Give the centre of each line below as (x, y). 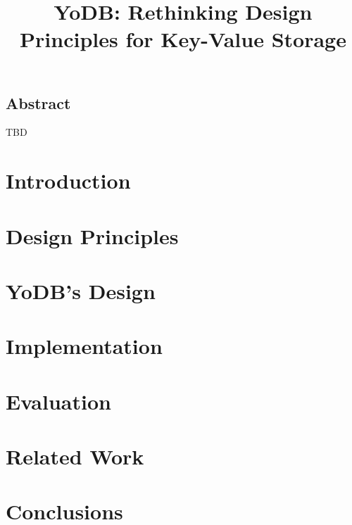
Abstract (38, 102)
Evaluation (58, 401)
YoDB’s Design (81, 290)
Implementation (84, 346)
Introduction (68, 181)
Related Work (75, 456)
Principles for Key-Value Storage (183, 39)
